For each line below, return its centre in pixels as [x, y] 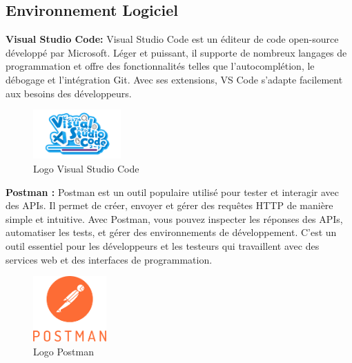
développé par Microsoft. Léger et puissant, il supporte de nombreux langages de [176, 52]
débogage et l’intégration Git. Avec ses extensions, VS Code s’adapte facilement [174, 79]
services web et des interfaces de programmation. [109, 259]
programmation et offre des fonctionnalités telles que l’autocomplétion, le [160, 66]
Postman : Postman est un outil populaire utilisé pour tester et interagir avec [172, 192]
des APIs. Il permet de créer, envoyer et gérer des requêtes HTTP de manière [169, 205]
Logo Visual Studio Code [86, 168]
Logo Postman [63, 351]
